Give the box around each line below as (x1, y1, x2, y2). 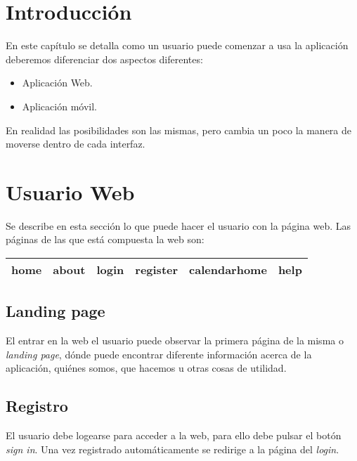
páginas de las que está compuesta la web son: (6, 232, 205, 247)
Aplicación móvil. (22, 98, 97, 113)
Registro (6, 395, 68, 417)
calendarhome (189, 261, 267, 278)
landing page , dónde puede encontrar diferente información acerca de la (6, 346, 312, 361)
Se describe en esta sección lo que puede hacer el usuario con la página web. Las (6, 218, 351, 233)
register (135, 261, 178, 278)
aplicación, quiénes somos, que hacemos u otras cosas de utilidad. (6, 361, 287, 375)
